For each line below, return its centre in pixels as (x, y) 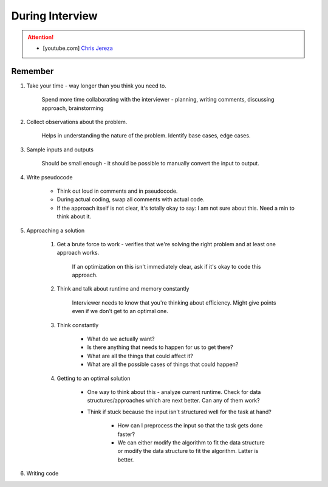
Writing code (43, 474)
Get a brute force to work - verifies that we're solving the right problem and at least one (166, 244)
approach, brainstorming (73, 108)
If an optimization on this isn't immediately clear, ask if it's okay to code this (166, 266)
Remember (32, 71)
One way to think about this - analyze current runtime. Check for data (174, 392)
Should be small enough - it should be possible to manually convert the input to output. (150, 164)
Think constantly (78, 325)
